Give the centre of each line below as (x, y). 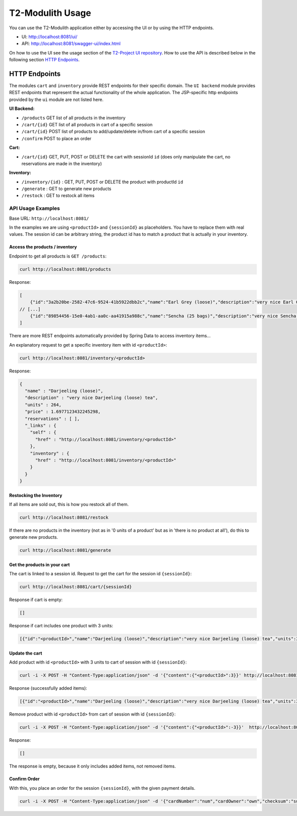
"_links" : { (41, 425)
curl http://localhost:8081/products (65, 269)
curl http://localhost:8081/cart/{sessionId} (76, 587)
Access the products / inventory (43, 247)
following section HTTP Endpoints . (44, 60)
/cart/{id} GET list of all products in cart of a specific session (87, 124)
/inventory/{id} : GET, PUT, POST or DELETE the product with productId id (102, 182)
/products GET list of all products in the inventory (74, 118)
